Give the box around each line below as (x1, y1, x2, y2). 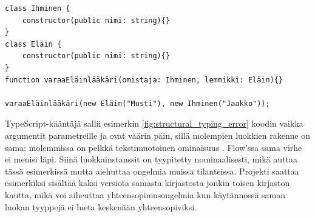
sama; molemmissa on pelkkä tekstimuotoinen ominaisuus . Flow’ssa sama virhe (5, 141, 302, 153)
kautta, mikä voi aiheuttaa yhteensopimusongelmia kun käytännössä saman (5, 188, 286, 201)
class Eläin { (5, 39, 62, 48)
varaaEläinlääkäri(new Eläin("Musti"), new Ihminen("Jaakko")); (5, 99, 270, 108)
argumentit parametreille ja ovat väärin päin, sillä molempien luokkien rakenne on (5, 129, 311, 141)
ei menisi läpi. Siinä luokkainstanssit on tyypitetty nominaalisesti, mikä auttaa (5, 153, 297, 165)
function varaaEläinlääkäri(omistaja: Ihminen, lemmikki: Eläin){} (5, 75, 283, 84)
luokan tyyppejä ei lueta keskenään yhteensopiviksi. (5, 200, 197, 213)
